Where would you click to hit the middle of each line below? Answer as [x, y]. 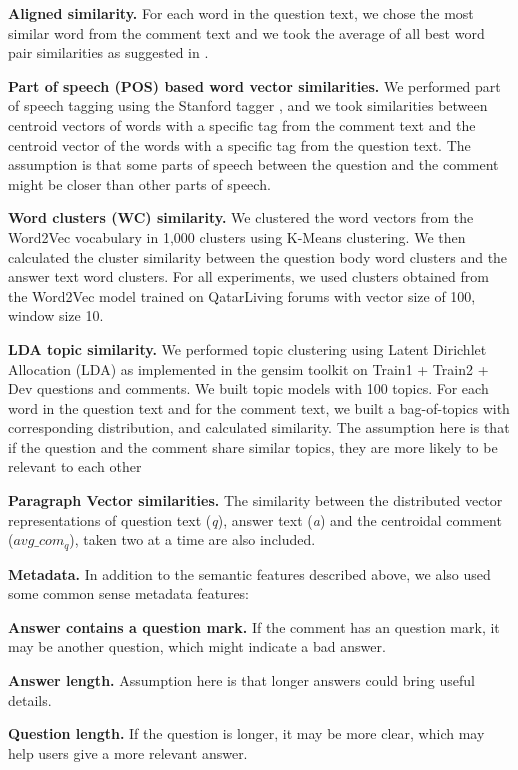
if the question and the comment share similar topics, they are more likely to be [253, 446]
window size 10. [56, 315]
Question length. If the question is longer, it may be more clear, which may [246, 733]
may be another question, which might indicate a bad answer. [197, 646]
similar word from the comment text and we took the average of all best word [246, 32]
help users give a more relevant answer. [128, 752]
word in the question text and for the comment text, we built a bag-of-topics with [259, 407]
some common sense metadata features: [129, 593]
